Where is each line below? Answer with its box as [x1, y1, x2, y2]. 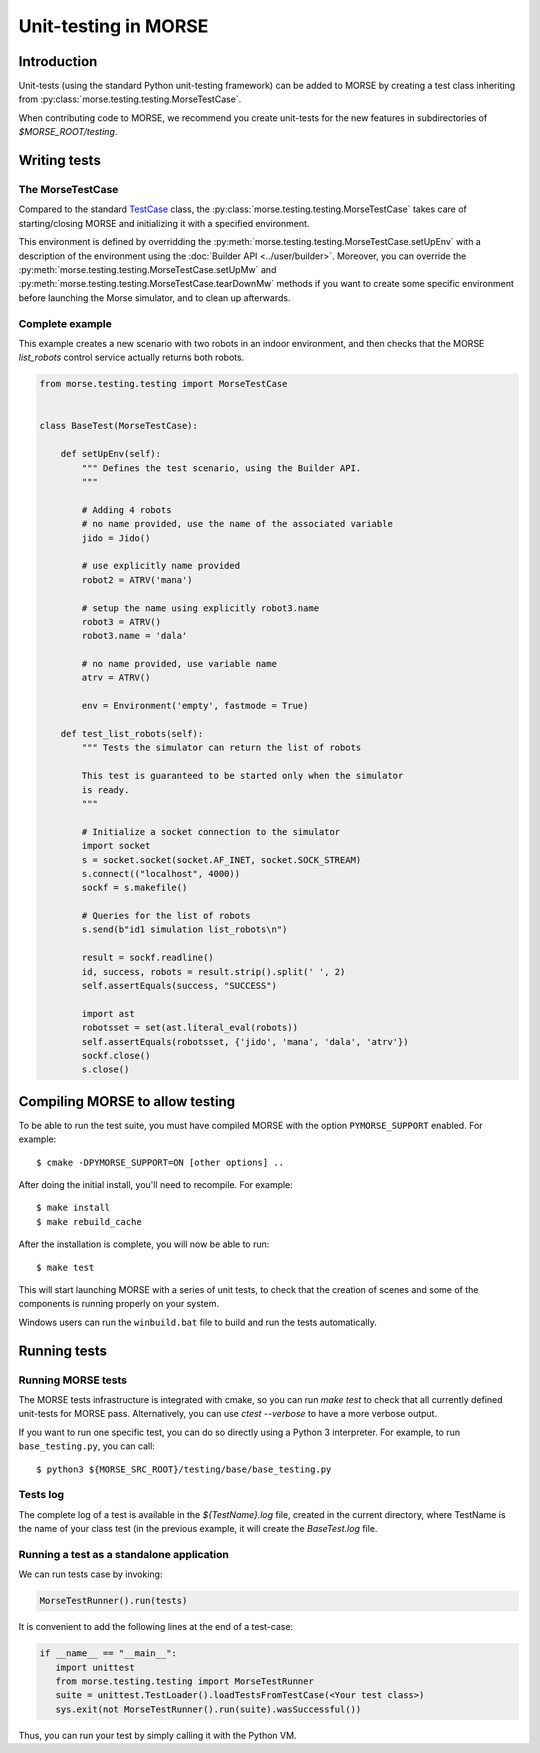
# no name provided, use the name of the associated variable [81, 518, 394, 530]
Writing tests [18, 152, 102, 169]
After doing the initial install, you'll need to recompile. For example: [18, 1179, 294, 1191]
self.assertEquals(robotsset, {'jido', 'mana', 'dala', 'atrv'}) [81, 1036, 409, 1047]
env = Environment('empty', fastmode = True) [81, 700, 309, 712]
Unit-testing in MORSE [18, 15, 209, 37]
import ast [81, 1008, 135, 1019]
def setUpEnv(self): [60, 448, 162, 460]
